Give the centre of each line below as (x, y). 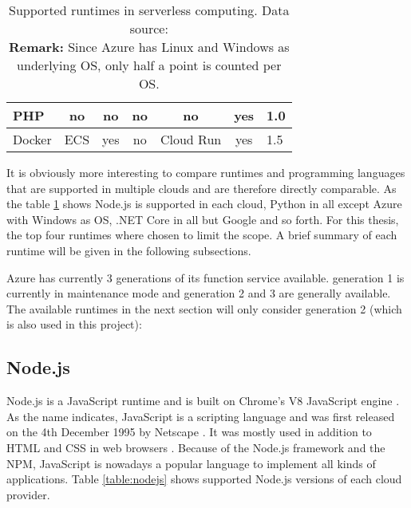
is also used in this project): (74, 324)
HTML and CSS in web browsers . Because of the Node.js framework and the (196, 447)
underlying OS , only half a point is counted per (149, 65)
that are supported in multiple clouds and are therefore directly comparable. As (202, 188)
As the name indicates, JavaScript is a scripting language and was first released (201, 416)
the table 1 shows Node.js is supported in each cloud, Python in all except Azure (204, 204)
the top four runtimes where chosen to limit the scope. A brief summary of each (202, 235)
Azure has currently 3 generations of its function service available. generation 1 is (205, 277)
